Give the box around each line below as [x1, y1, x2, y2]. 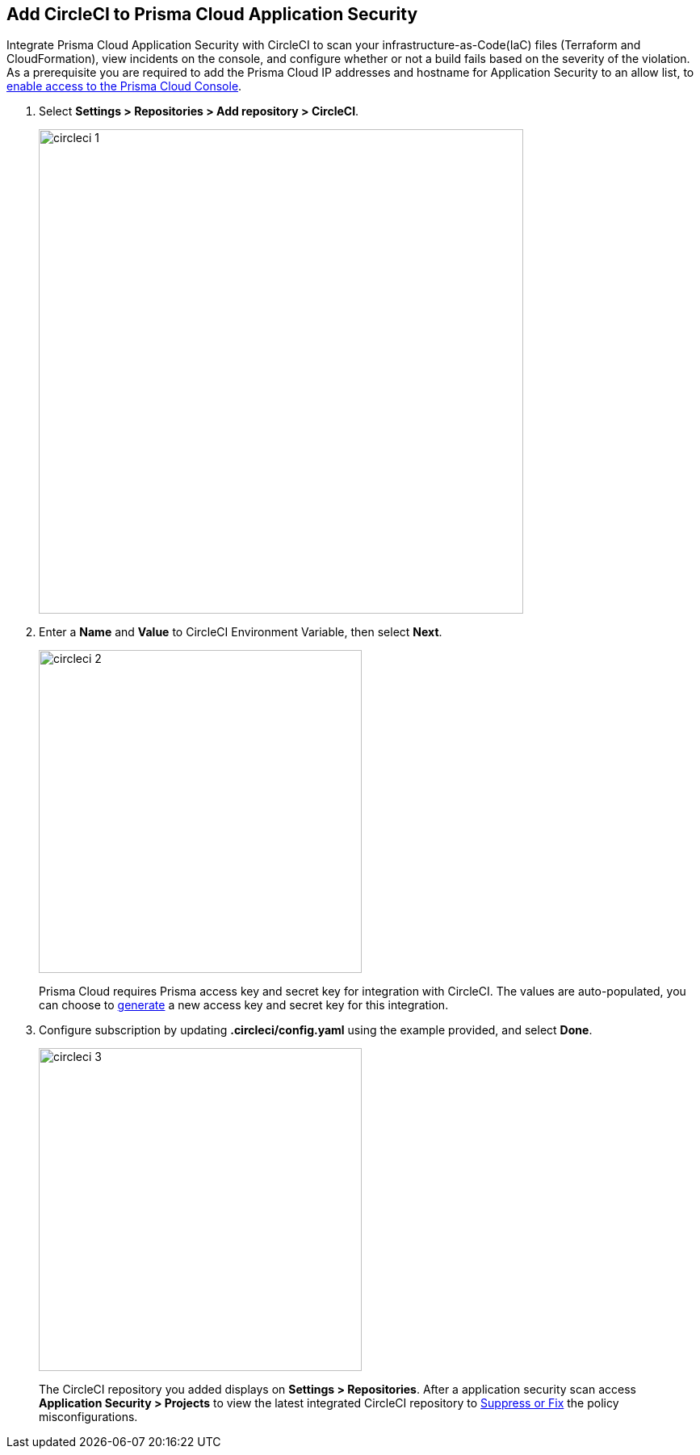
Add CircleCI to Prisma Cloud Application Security [6, 4, 418, 24]
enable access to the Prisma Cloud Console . [6, 79, 242, 94]
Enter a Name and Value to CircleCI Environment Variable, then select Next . [39, 625, 442, 639]
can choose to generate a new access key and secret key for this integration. [39, 998, 449, 1013]
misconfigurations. [39, 1410, 138, 1424]
